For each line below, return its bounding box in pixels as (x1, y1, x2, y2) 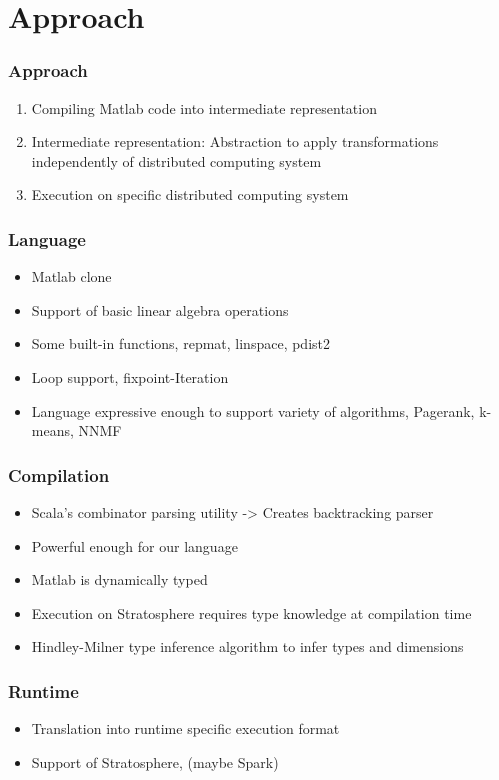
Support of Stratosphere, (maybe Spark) (31, 751, 279, 772)
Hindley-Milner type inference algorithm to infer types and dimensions (31, 636, 464, 657)
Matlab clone (31, 266, 112, 287)
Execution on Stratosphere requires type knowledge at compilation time (31, 602, 472, 623)
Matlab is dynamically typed (31, 569, 208, 590)
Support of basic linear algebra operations (31, 299, 289, 320)
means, (31, 420, 74, 441)
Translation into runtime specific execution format (31, 718, 340, 739)
